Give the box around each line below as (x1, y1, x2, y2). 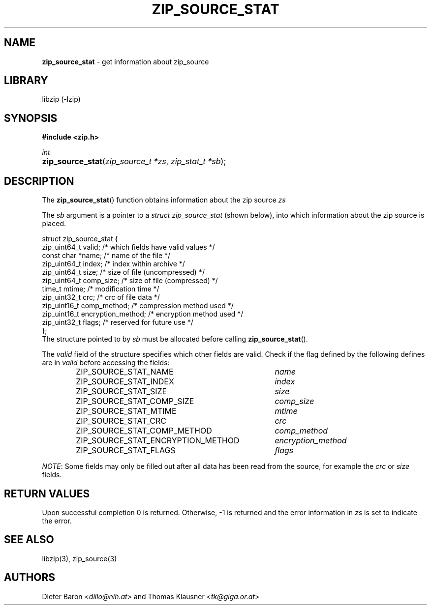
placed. (42, 219, 66, 228)
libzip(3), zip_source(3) (42, 554, 117, 563)
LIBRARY (4, 74, 48, 87)
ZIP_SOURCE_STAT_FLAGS (76, 445, 176, 456)
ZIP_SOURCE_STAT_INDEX (76, 377, 174, 387)
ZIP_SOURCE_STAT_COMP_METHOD (76, 426, 212, 436)
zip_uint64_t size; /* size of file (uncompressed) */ (42, 268, 205, 277)
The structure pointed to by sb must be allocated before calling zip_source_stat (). (42, 335, 308, 344)
